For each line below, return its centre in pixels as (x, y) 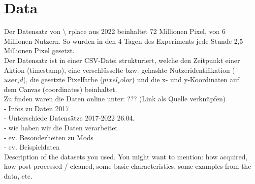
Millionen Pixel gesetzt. (39, 50)
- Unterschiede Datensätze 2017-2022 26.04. (69, 118)
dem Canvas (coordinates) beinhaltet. (61, 89)
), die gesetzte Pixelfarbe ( (63, 79)
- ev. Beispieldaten (32, 147)
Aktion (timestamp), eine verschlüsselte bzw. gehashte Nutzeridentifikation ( (120, 70)
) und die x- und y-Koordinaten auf (186, 79)
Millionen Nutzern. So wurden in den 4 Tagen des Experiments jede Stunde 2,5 (124, 41)
